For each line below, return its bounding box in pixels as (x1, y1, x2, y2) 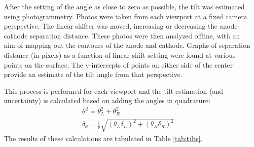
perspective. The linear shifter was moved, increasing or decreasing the (4, 21, 218, 31)
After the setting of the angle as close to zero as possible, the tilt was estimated (4, 1, 245, 11)
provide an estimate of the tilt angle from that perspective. (4, 69, 182, 79)
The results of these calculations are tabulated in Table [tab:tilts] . (4, 133, 203, 143)
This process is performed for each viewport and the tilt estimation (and (4, 85, 223, 96)
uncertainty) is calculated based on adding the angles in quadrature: (4, 95, 211, 106)
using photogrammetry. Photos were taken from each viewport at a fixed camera (4, 11, 247, 21)
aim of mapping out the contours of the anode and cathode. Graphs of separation (4, 40, 251, 50)
